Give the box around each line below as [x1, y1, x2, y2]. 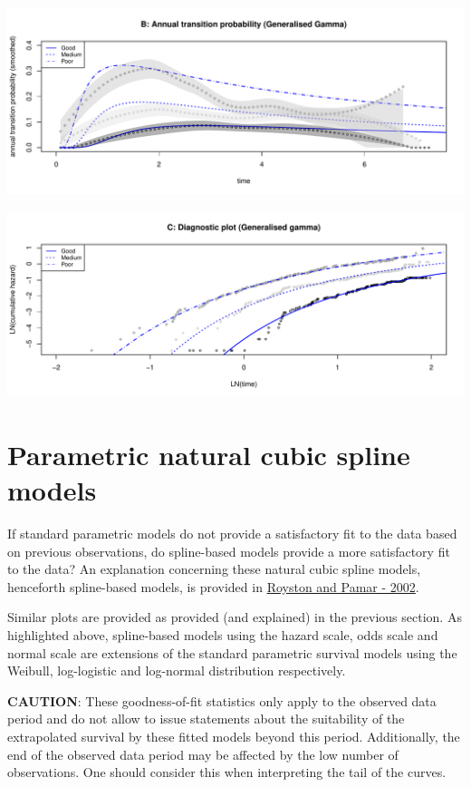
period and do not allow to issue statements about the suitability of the [7, 709, 405, 728]
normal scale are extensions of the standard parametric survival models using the [7, 643, 457, 662]
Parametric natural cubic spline [7, 435, 410, 472]
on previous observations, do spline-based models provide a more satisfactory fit [7, 541, 450, 560]
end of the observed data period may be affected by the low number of [7, 744, 399, 763]
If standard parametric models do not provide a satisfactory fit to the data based [7, 523, 457, 542]
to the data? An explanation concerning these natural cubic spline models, [7, 559, 421, 578]
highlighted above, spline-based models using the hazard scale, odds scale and [7, 625, 438, 644]
